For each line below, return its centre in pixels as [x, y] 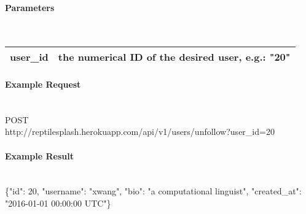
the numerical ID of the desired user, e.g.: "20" [174, 57]
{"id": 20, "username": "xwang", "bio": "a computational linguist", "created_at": [153, 191]
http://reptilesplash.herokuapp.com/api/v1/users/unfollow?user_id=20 [140, 132]
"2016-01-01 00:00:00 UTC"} [58, 203]
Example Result [39, 155]
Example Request [43, 84]
